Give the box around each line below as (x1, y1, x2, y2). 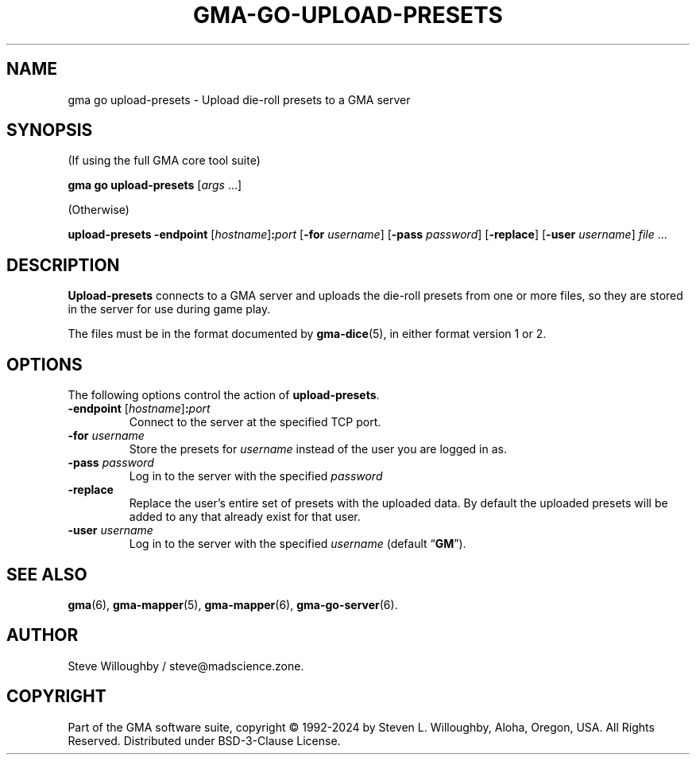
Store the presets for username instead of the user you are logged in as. (129, 442, 507, 456)
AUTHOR (6, 625, 79, 646)
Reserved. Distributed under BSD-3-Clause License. (68, 733, 341, 747)
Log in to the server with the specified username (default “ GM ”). (129, 537, 466, 551)
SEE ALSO (6, 564, 87, 584)
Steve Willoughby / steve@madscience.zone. (68, 658, 304, 673)
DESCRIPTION (6, 254, 120, 275)
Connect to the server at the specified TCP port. (129, 415, 381, 429)
